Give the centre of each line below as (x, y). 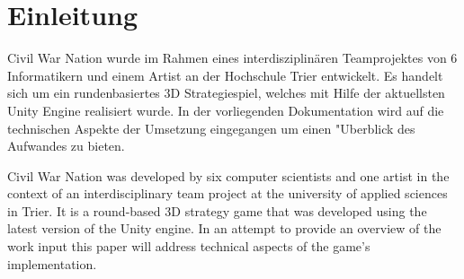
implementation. (52, 263)
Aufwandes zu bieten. (66, 146)
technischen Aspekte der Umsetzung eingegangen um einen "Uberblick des (211, 128)
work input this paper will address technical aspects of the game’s (189, 246)
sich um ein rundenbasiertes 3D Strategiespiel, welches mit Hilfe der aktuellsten (226, 93)
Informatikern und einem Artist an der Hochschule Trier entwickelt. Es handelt (225, 75)
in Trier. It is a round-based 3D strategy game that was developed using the (217, 210)
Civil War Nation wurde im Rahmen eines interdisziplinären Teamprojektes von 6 (232, 58)
